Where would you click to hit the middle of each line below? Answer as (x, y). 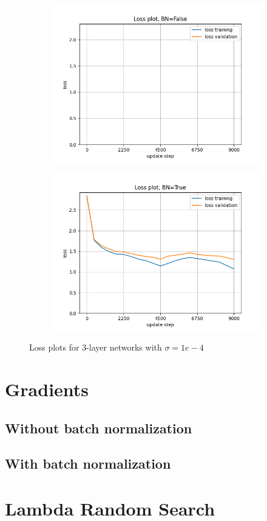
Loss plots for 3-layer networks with (96, 347)
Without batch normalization (99, 428)
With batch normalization (88, 463)
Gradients (47, 389)
